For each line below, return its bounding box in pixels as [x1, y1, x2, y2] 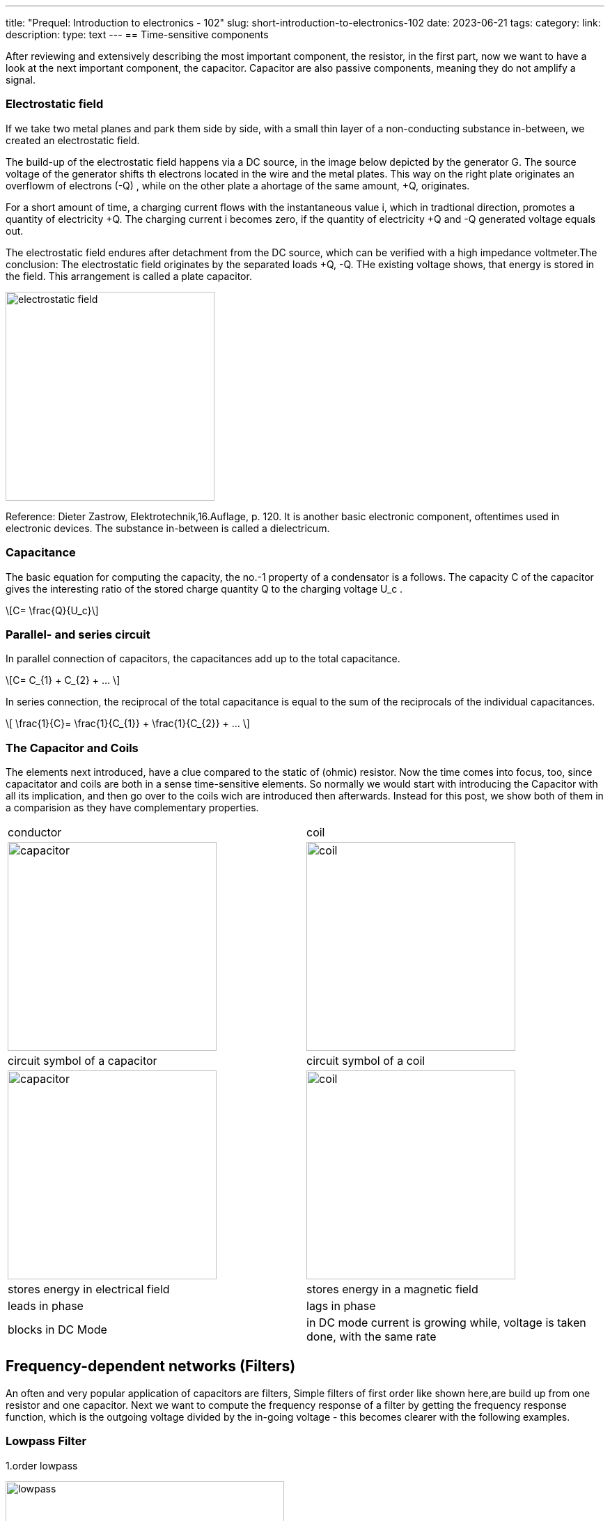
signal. [6, 74, 36, 86]
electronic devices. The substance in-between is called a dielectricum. [6, 522, 330, 534]
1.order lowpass [6, 1459, 78, 1472]
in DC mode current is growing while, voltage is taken [306, 1316, 586, 1329]
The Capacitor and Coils [6, 740, 139, 755]
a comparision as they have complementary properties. [6, 802, 259, 813]
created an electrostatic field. [6, 134, 140, 146]
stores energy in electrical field [8, 1282, 170, 1296]
